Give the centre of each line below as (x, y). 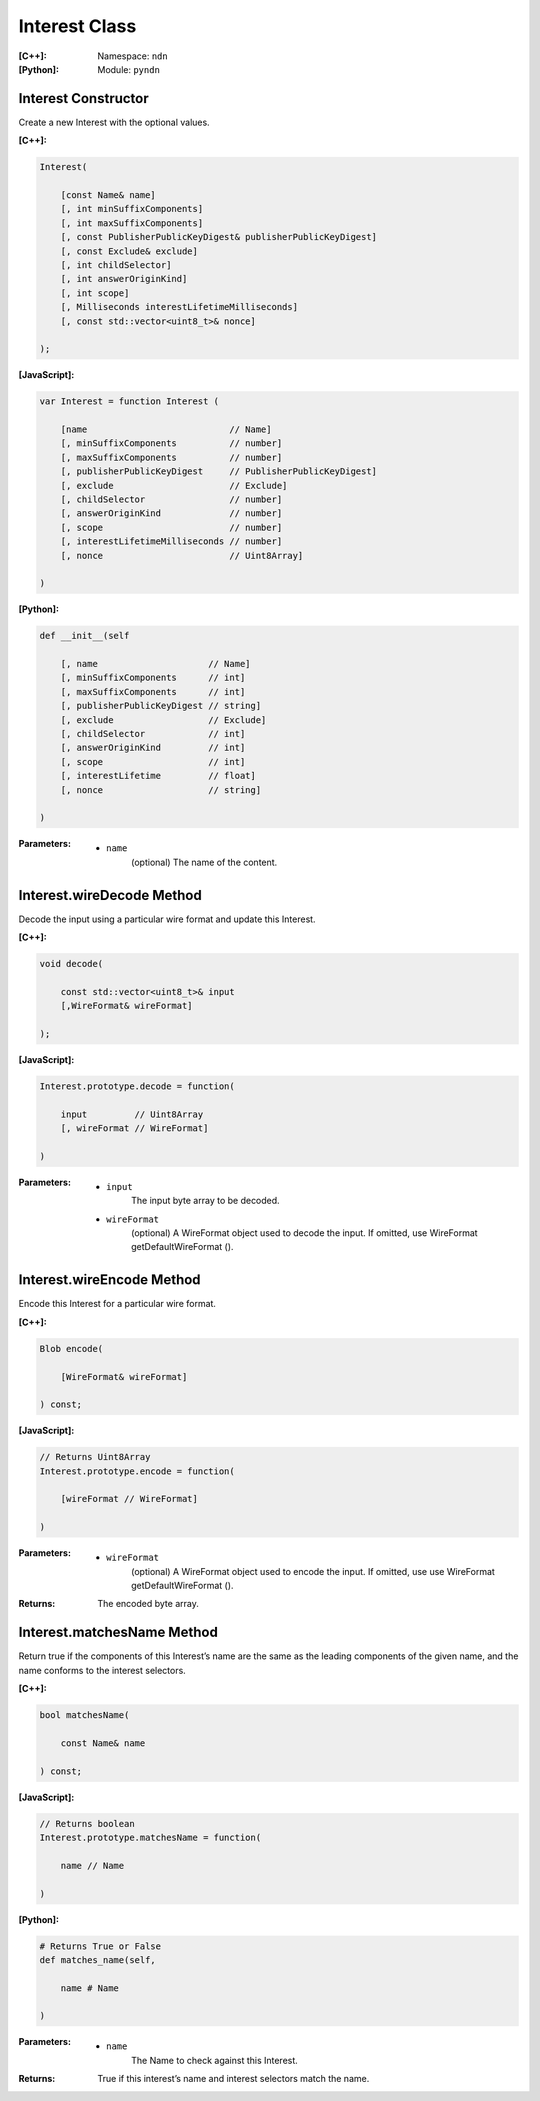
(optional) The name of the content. (204, 862)
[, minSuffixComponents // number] (171, 443)
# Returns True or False (100, 1946)
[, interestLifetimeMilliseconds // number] (171, 541)
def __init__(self (84, 636)
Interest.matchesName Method (118, 1632)
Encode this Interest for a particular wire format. (117, 1304)
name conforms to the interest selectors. (102, 1670)
